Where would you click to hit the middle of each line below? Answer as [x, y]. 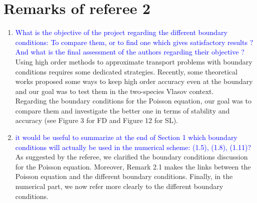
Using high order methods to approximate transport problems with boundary [134, 61]
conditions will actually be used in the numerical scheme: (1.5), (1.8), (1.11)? [133, 147]
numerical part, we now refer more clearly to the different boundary [119, 186]
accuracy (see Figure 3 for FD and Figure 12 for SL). [96, 120]
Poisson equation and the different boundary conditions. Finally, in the [124, 176]
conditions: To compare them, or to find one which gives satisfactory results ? [134, 42]
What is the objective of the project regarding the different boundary [121, 32]
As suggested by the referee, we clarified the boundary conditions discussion [131, 157]
